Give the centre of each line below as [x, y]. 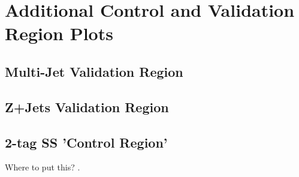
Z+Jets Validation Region [87, 106]
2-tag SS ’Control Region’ [86, 142]
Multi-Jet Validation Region [94, 71]
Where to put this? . [43, 167]
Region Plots [59, 33]
